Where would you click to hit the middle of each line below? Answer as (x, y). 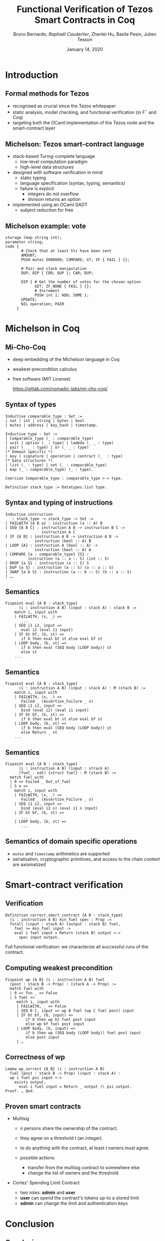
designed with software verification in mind (58, 173)
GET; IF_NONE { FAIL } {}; (63, 286)
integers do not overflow (53, 194)
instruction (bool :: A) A (63, 550)
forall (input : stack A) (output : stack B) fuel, (65, 924)
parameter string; (24, 242)
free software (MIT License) (41, 379)
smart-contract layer (34, 128)
